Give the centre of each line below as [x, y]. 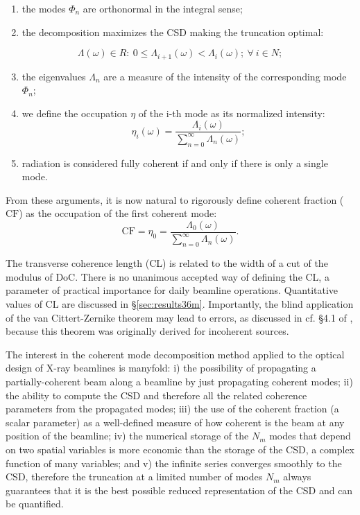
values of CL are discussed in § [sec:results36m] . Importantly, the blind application [180, 303]
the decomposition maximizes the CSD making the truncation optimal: [173, 32]
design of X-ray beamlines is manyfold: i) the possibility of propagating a [161, 368]
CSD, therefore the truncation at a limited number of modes [134, 477]
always [297, 477]
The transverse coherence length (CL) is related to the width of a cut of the [167, 263]
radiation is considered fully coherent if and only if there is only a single [175, 163]
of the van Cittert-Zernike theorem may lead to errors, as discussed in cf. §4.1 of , [179, 317]
